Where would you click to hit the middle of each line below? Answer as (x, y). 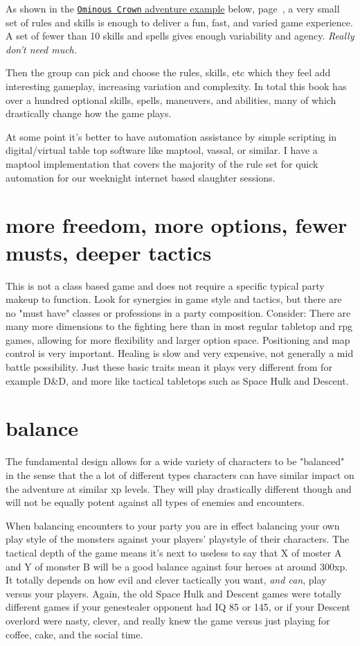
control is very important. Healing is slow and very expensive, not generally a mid (180, 353)
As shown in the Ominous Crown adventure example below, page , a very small (173, 8)
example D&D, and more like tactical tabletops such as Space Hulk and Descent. (177, 380)
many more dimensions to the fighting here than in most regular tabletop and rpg (179, 326)
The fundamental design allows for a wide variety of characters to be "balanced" (175, 461)
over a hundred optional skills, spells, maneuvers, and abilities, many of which (171, 99)
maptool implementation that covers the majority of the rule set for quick (162, 164)
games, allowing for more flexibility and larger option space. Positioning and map (178, 339)
